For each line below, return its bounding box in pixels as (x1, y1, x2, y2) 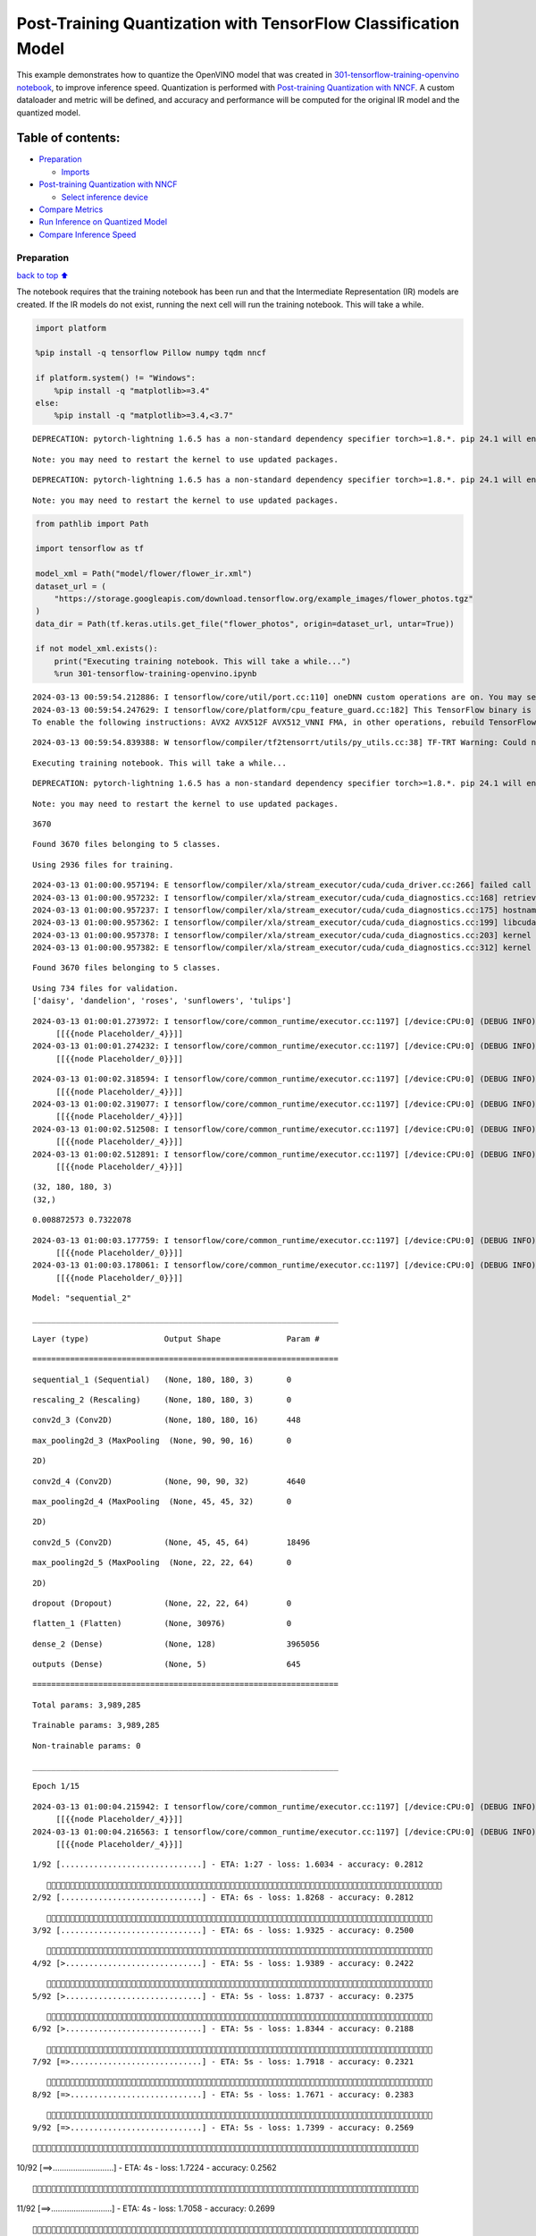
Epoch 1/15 (32, 1781, 80, 1791)
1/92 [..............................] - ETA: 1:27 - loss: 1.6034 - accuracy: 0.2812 (32, 1859, 423, 1869)
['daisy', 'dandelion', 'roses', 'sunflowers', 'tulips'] (32, 995, 292, 1006)
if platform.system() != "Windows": (35, 373, 197, 384)
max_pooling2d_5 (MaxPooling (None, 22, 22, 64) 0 (32, 1557, 292, 1568)
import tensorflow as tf (35, 544, 145, 554)
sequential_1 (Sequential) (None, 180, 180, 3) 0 (32, 1374, 292, 1385)
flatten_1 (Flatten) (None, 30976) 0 (32, 1619, 292, 1629)
